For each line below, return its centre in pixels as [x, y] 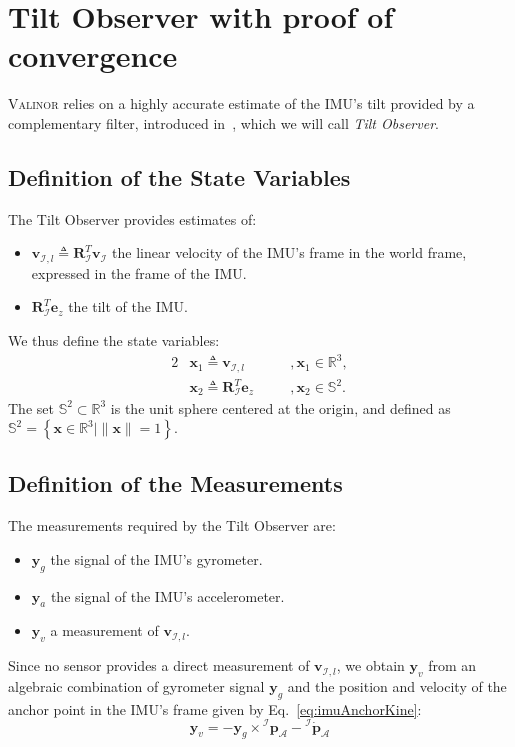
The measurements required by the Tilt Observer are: [172, 525]
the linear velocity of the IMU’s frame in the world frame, [289, 252]
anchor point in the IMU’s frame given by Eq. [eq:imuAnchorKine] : [215, 708]
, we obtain [370, 665]
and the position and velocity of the [397, 686]
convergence [93, 55]
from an [452, 665]
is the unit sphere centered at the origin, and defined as [280, 407]
